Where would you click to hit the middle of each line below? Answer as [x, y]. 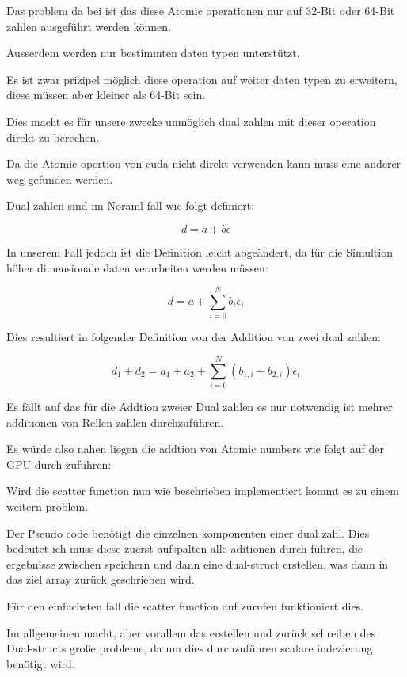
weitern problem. [48, 506]
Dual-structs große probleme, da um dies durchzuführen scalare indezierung [190, 648]
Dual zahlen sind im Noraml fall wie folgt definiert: [131, 205]
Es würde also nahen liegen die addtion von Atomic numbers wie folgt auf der [195, 449]
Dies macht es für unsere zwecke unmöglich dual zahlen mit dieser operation [191, 121]
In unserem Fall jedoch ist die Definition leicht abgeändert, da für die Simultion [200, 251]
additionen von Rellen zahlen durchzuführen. [115, 422]
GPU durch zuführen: [59, 464]
